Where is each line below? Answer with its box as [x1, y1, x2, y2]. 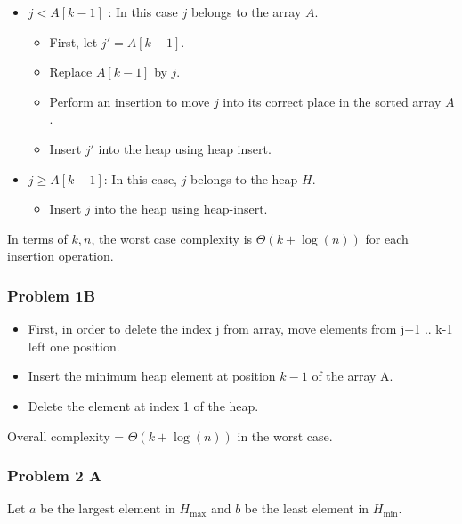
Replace [49, 62, 93, 81]
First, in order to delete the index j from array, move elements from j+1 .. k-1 [28, 319, 453, 338]
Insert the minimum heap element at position [28, 367, 276, 385]
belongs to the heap [190, 169, 298, 188]
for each [365, 229, 409, 247]
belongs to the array [190, 3, 302, 20]
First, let [49, 32, 98, 51]
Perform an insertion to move [49, 92, 210, 110]
